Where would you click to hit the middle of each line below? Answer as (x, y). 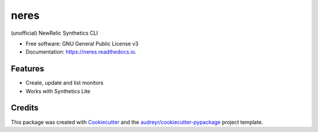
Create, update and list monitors (64, 83)
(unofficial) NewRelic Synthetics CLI (54, 33)
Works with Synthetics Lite (58, 91)
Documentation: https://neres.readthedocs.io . (81, 52)
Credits (25, 108)
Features (27, 69)
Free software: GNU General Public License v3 (82, 44)
